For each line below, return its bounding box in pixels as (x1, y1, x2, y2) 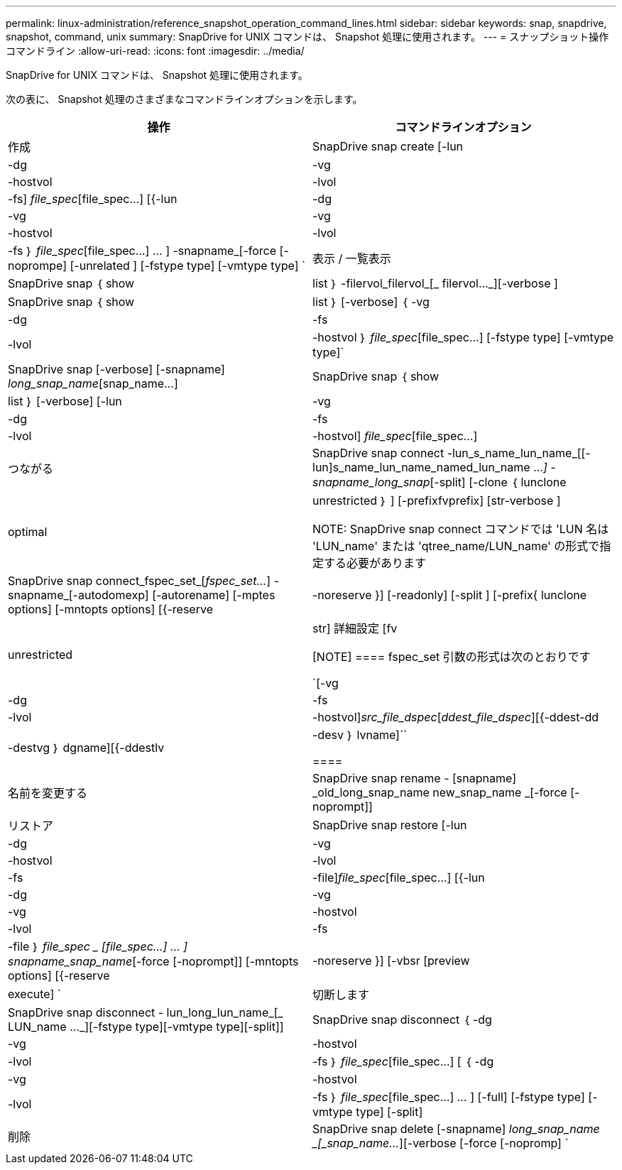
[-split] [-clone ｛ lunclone (430, 475, 567, 489)
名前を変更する (8, 786, 88, 800)
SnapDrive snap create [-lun (312, 139, 464, 153)
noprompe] (8, 258, 67, 273)
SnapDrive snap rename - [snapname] (312, 771, 516, 785)
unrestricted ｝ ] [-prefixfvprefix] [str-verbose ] (312, 493, 561, 508)
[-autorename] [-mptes (152, 588, 275, 602)
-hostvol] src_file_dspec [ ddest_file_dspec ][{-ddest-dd (312, 710, 599, 724)
